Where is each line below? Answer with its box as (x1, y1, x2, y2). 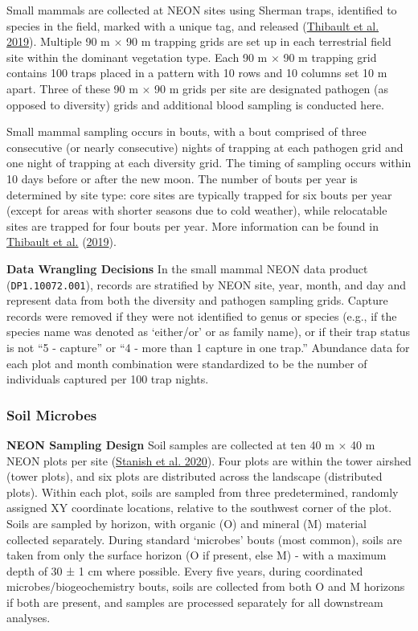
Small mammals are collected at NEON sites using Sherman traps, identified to (6, 2, 397, 18)
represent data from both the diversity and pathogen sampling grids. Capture (6, 292, 388, 309)
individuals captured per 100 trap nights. (6, 371, 209, 387)
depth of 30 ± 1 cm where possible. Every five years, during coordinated (6, 562, 363, 579)
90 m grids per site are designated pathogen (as (154, 80, 389, 96)
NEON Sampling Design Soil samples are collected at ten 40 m (6, 436, 334, 453)
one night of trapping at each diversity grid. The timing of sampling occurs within (6, 154, 412, 171)
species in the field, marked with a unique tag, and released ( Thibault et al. (6, 17, 379, 34)
